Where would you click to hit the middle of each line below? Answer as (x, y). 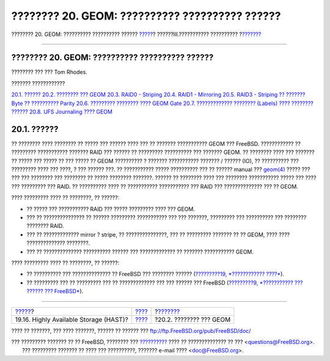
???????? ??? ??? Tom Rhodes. (50, 72)
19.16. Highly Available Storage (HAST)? (71, 319)
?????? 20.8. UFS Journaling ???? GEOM (62, 112)
